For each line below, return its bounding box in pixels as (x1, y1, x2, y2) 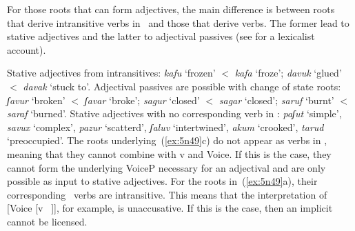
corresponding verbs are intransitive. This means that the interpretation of (7, 187, 327, 201)
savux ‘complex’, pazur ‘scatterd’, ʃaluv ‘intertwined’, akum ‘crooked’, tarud (7, 119, 324, 134)
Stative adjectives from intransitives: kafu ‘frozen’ (7, 66, 216, 80)
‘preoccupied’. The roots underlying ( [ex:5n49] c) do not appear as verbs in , (7, 133, 327, 148)
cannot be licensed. (7, 214, 88, 228)
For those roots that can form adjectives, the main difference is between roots (7, 2, 335, 16)
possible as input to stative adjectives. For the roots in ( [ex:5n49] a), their (7, 174, 318, 188)
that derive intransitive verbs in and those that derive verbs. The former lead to (7, 15, 349, 30)
